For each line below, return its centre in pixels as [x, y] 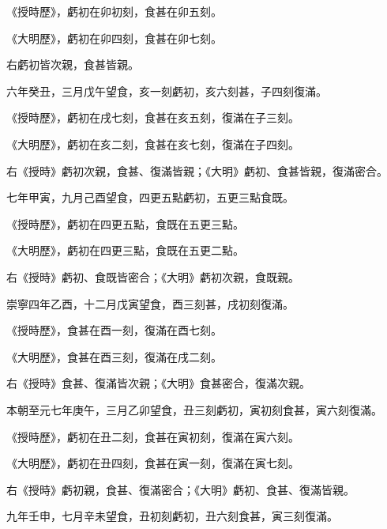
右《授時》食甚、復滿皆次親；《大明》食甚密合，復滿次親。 [158, 383]
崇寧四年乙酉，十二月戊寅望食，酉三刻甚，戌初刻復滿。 [150, 303]
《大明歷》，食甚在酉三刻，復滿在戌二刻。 [114, 356]
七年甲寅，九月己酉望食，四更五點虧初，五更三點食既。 [150, 197]
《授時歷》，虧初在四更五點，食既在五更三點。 [125, 223]
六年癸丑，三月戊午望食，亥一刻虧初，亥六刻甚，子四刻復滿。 [167, 91]
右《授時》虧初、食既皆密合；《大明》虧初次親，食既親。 [153, 276]
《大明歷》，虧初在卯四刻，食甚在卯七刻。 [114, 38]
